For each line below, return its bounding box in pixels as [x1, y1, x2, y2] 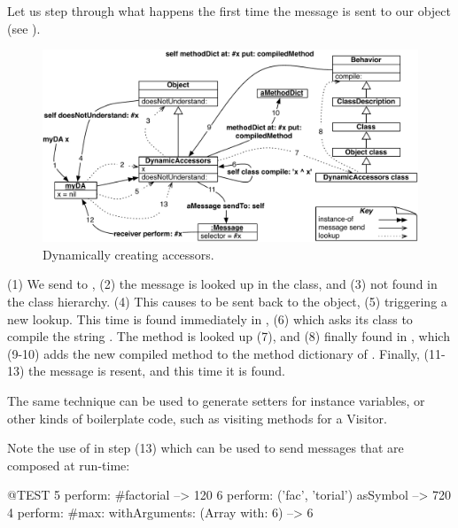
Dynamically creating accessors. [43, 245, 214, 263]
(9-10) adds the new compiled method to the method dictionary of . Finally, [7, 344, 420, 362]
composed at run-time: [7, 455, 130, 474]
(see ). [7, 19, 41, 37]
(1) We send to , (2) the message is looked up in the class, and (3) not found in [7, 275, 438, 293]
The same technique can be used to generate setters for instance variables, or [7, 391, 425, 409]
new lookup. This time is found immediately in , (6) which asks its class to [7, 309, 413, 328]
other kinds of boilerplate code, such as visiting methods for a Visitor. [7, 408, 387, 427]
